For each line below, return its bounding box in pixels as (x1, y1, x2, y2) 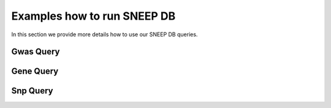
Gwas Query (11, 47, 60, 57)
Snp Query (11, 86, 53, 96)
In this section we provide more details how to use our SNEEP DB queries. (11, 31, 198, 38)
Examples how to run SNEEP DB (11, 9, 176, 23)
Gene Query (11, 66, 59, 77)
